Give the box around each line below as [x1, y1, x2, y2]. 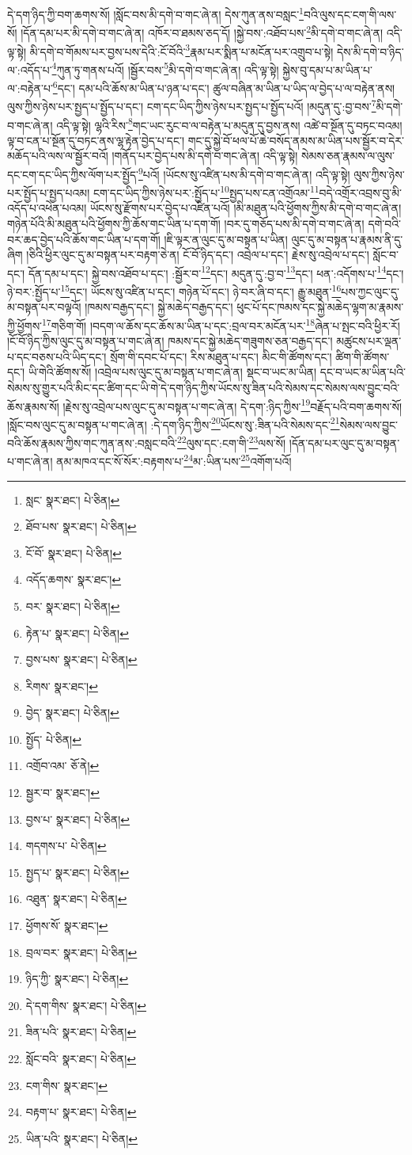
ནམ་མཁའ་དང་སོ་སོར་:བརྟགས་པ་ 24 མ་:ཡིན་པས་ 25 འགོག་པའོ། [56, 451, 292, 469]
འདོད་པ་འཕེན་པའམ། [7, 200, 87, 216]
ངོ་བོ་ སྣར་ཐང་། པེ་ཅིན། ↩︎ [25, 544, 122, 561]
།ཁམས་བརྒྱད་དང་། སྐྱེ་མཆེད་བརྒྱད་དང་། [85, 299, 233, 315]
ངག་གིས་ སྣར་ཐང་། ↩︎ [25, 1077, 108, 1093]
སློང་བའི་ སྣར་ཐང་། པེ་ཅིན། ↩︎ [25, 1050, 137, 1066]
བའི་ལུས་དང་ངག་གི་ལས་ [303, 6, 397, 22]
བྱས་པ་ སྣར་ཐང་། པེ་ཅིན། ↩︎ [25, 810, 130, 827]
